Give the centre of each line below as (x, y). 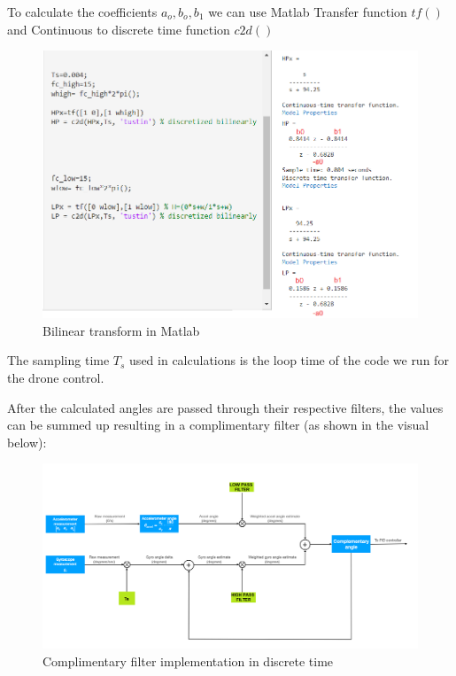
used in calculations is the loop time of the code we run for (289, 360)
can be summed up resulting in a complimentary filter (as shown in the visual (218, 425)
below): (27, 442)
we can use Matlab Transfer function (308, 12)
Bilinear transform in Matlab (121, 330)
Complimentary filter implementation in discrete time (188, 661)
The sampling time (58, 360)
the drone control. (56, 377)
